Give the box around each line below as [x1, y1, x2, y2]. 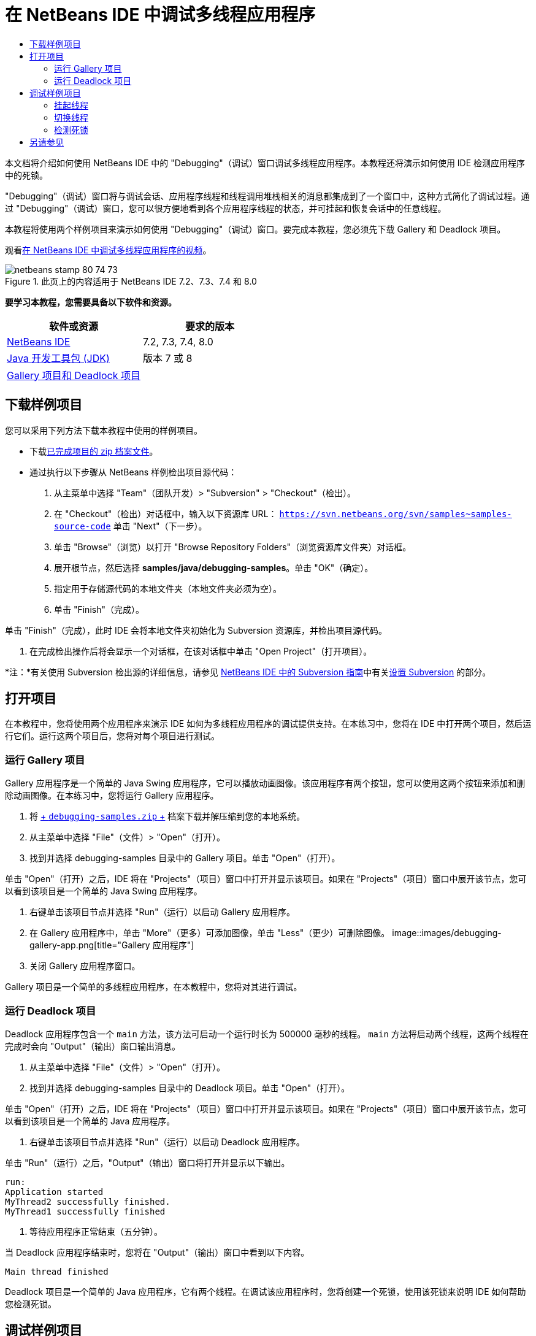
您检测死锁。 [5, 1298, 56, 1309]
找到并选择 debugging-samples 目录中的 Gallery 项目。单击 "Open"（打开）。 [29, 853, 340, 864]
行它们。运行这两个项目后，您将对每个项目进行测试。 [5, 731, 220, 742]
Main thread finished [5, 1266, 109, 1276]
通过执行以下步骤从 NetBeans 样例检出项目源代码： [29, 466, 237, 477]
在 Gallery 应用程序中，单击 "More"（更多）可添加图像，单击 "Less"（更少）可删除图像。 [29, 927, 390, 939]
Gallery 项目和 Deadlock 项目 [7, 369, 140, 382]
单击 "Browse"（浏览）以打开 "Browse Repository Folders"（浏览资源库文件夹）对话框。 [54, 541, 412, 552]
